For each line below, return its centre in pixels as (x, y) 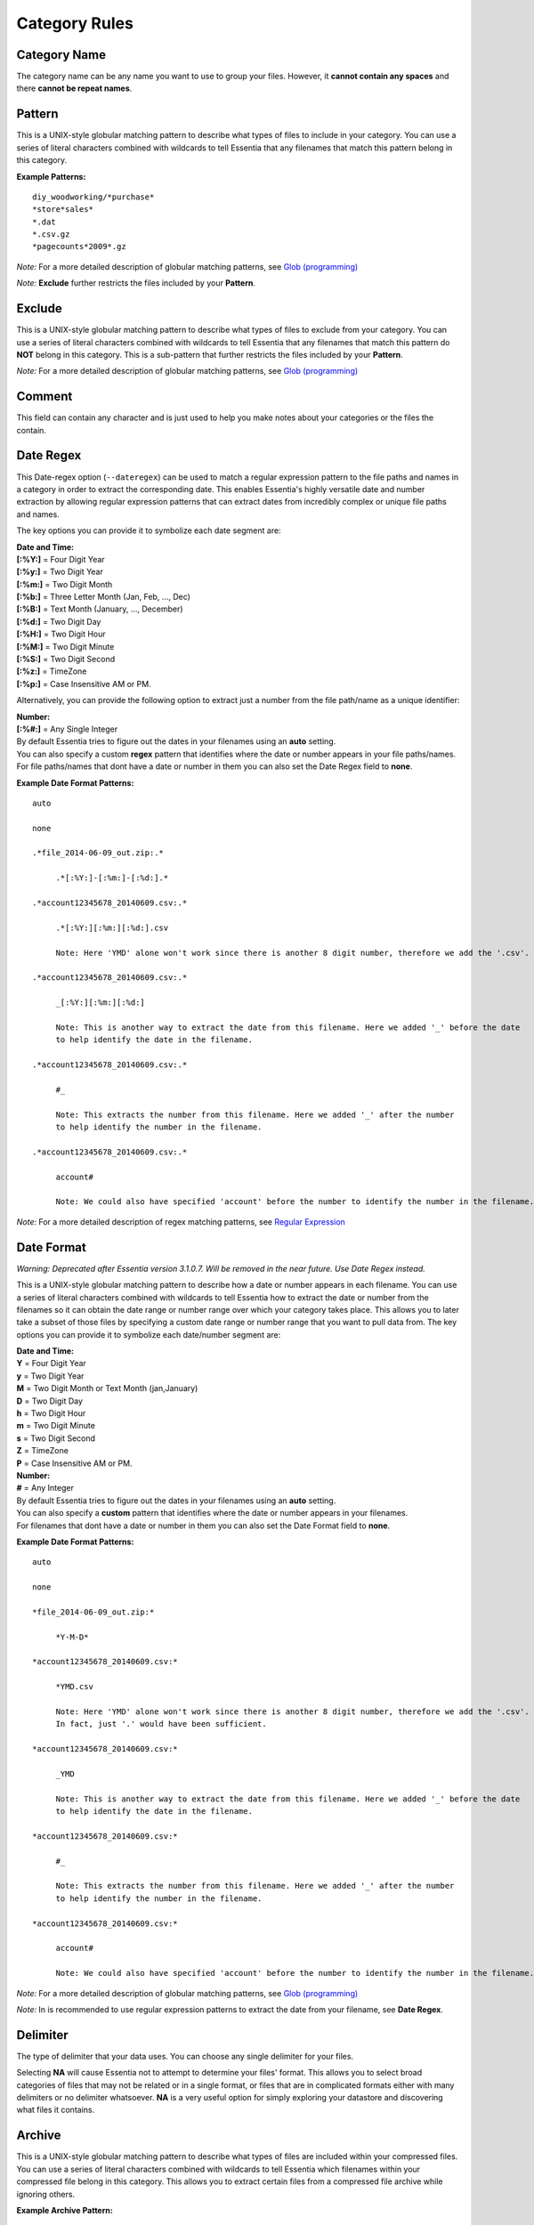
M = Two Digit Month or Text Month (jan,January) (107, 1388)
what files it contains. (56, 2110)
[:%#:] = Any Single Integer (67, 729)
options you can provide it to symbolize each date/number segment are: (149, 1334)
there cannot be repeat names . (74, 88)
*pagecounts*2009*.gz (79, 247)
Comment (44, 396)
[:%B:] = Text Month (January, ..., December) (100, 609)
